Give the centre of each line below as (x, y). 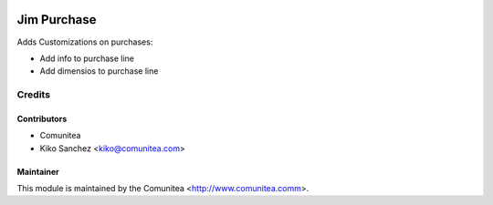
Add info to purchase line (87, 58)
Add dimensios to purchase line (99, 71)
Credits (33, 95)
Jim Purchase (57, 20)
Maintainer (38, 171)
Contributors (42, 118)
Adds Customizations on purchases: (85, 42)
